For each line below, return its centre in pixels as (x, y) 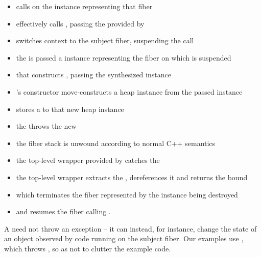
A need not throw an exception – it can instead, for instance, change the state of (130, 228)
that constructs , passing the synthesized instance (93, 75)
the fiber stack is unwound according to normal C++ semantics (116, 143)
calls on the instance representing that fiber (84, 6)
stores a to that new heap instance (70, 109)
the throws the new (46, 126)
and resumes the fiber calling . (63, 211)
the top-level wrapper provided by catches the (88, 160)
